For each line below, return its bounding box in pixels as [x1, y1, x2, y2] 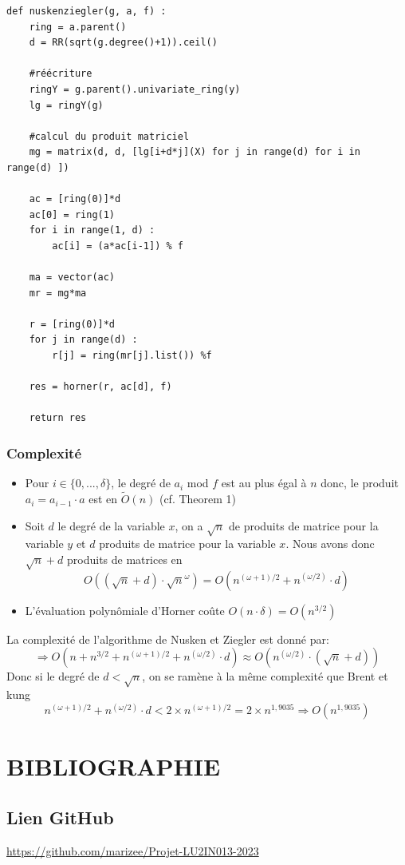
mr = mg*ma [29, 287, 87, 299]
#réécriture [29, 68, 92, 80]
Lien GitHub [6, 805, 114, 829]
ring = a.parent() [29, 21, 127, 33]
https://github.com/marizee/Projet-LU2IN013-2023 [6, 842, 259, 859]
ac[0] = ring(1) [29, 208, 116, 220]
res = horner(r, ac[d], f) [29, 381, 172, 393]
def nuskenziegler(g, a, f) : [6, 6, 167, 17]
